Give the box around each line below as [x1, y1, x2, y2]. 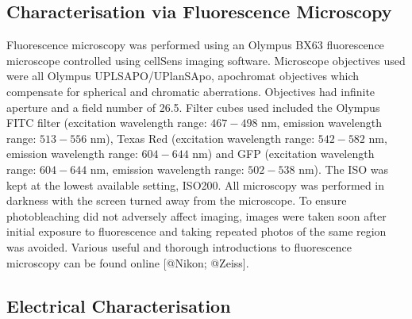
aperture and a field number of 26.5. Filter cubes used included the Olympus [6, 98, 380, 115]
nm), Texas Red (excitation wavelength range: [90, 129, 315, 146]
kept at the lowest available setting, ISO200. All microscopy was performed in [6, 176, 384, 193]
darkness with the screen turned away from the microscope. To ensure [6, 192, 347, 209]
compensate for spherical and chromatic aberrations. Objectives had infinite [6, 83, 375, 99]
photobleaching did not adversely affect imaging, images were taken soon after [6, 207, 387, 224]
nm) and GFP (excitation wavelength [192, 145, 375, 162]
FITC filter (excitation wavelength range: [6, 114, 207, 131]
